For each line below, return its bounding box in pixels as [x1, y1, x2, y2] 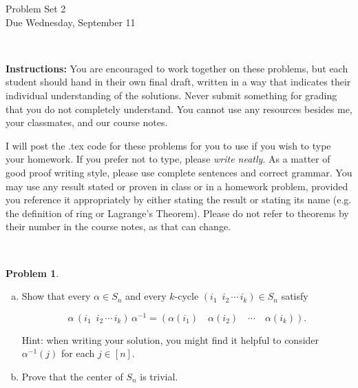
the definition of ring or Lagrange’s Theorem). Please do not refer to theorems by [6, 205, 349, 220]
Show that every [21, 289, 91, 303]
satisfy [281, 289, 308, 303]
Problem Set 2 [6, 1, 66, 15]
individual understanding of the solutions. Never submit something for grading [6, 88, 337, 102]
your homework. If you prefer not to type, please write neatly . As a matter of [6, 152, 330, 166]
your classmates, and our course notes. [6, 115, 168, 130]
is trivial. [140, 369, 178, 383]
